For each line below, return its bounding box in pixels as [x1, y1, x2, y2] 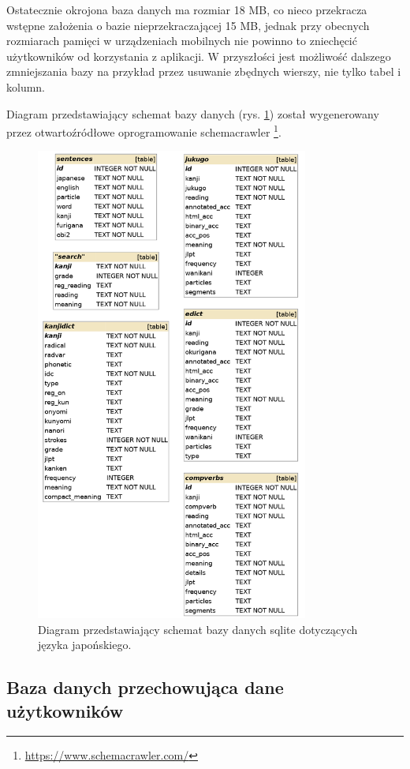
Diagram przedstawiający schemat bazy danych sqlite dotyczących [38, 621, 358, 637]
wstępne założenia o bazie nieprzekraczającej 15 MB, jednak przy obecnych [6, 17, 370, 33]
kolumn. [6, 78, 46, 95]
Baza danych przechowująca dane [6, 675, 284, 700]
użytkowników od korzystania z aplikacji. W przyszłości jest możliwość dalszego [6, 47, 391, 64]
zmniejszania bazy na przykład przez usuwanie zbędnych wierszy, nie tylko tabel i [6, 63, 401, 80]
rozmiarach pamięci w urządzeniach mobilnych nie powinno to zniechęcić [6, 32, 357, 49]
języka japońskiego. [38, 636, 132, 653]
